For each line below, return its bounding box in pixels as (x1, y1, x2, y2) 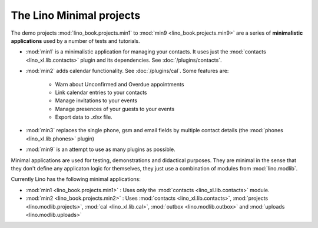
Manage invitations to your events (55, 97, 138, 104)
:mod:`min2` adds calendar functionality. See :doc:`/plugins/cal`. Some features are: (25, 68, 229, 75)
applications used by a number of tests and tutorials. (11, 37, 140, 44)
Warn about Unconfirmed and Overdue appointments (55, 81, 184, 88)
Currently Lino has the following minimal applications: (11, 176, 141, 183)
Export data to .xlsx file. (55, 113, 112, 120)
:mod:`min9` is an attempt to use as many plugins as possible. (25, 146, 176, 153)
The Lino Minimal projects (11, 9, 141, 22)
